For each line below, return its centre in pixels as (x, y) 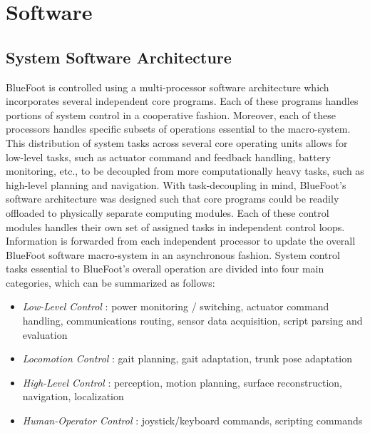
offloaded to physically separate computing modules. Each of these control (168, 212)
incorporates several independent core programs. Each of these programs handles (182, 101)
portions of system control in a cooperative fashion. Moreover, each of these (171, 114)
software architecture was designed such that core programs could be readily (173, 199)
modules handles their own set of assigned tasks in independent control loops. (175, 226)
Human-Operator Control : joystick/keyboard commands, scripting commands (192, 421)
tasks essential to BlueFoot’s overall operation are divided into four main (165, 269)
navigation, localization (73, 396)
